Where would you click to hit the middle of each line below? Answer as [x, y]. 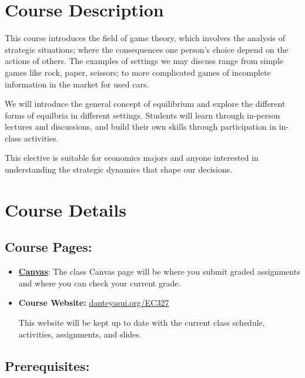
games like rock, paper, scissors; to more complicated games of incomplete [138, 72]
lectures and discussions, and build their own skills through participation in [140, 126]
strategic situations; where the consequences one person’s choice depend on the [147, 49]
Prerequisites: [47, 365]
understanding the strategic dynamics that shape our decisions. [119, 169]
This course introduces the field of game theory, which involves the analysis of [145, 38]
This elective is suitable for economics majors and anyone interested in [132, 158]
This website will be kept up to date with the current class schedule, [142, 323]
